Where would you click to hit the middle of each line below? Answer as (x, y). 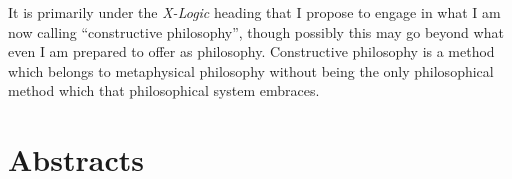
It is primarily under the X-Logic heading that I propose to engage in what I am (254, 12)
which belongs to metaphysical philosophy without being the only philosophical (251, 70)
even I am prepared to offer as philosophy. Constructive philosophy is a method (251, 51)
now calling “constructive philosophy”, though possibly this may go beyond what (256, 31)
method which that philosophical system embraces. (164, 90)
